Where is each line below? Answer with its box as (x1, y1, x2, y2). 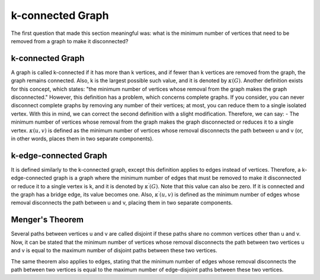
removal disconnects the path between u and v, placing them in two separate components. (11, 199, 233, 207)
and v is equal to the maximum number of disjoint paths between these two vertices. (11, 247, 217, 254)
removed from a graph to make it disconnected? (11, 37, 129, 44)
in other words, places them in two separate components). (11, 135, 154, 142)
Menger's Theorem (11, 215, 84, 225)
